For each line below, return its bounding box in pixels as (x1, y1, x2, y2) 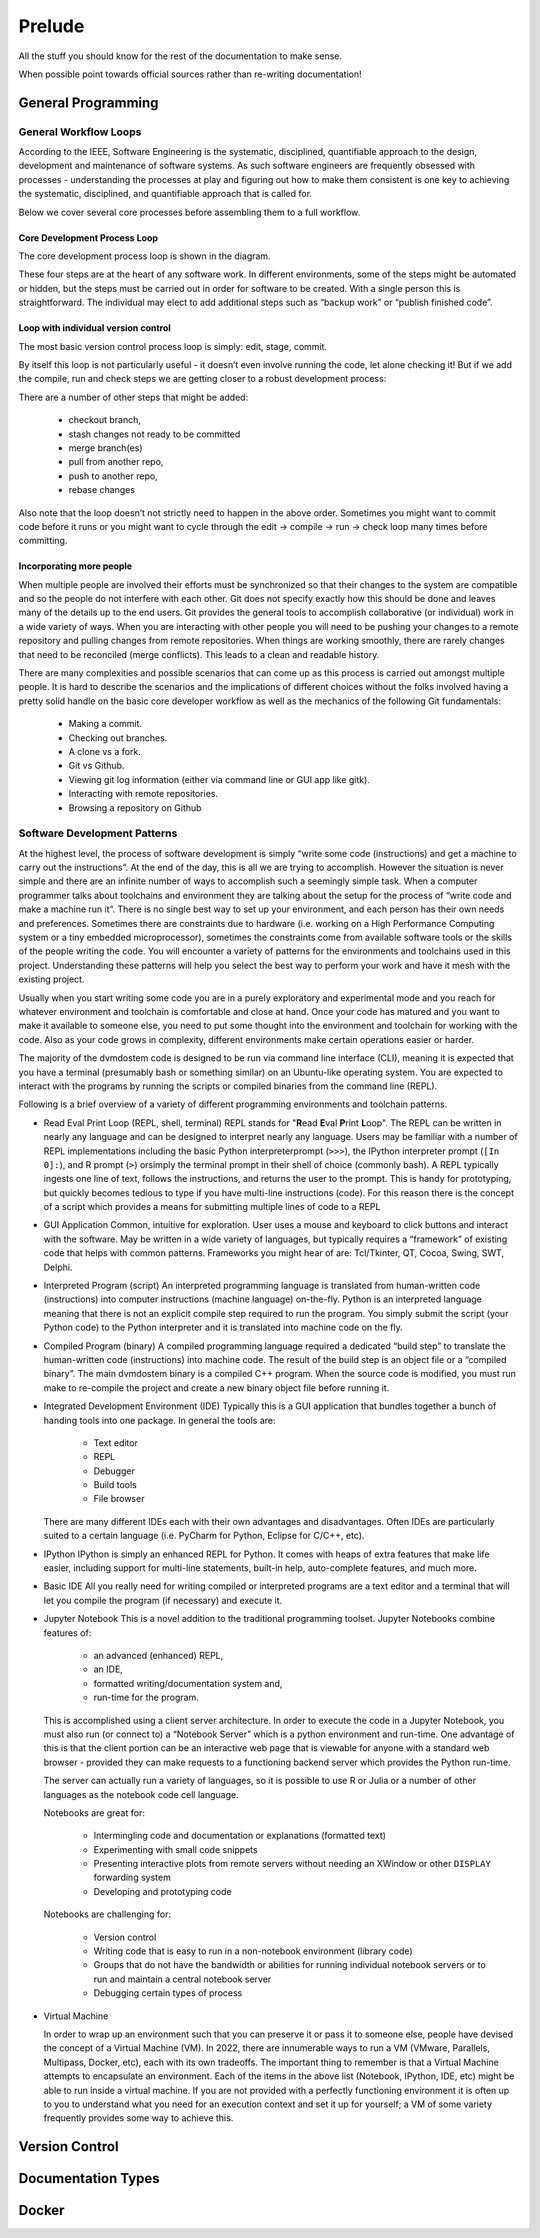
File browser (93, 1493, 145, 1505)
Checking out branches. (68, 731, 168, 744)
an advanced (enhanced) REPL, (93, 1650, 224, 1661)
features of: (43, 1626, 92, 1639)
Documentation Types (18, 2170, 160, 2187)
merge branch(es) (68, 441, 144, 454)
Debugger (93, 1465, 135, 1477)
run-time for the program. (93, 1691, 199, 1704)
